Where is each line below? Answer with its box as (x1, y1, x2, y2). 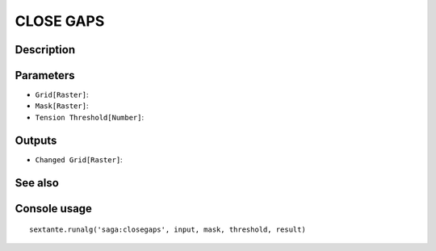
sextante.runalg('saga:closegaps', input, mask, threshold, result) (29, 225, 306, 234)
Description (15, 43, 76, 56)
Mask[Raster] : (35, 101, 89, 111)
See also (15, 176, 60, 190)
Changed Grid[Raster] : (35, 154, 123, 165)
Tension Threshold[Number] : (35, 112, 145, 122)
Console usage (15, 202, 93, 215)
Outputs (15, 133, 57, 147)
